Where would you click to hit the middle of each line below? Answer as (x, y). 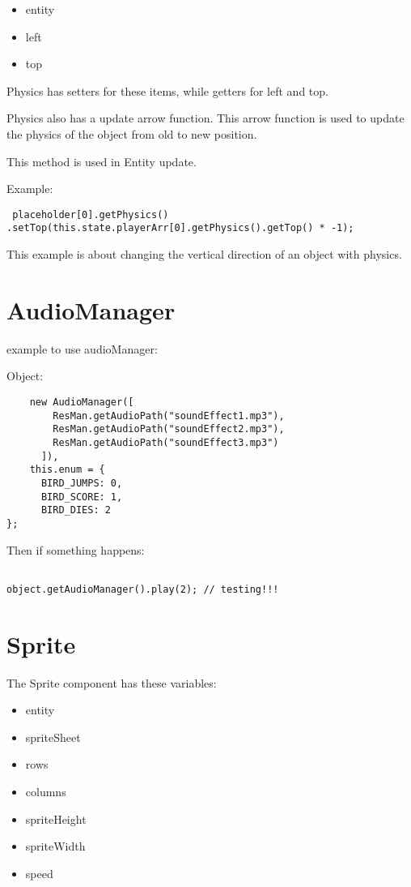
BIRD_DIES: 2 (76, 510)
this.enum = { (67, 470)
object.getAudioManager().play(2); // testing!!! (143, 589)
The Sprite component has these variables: (112, 682)
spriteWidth (55, 846)
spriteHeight (56, 818)
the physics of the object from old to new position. (132, 133)
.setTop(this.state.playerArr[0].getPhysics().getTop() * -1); (180, 228)
